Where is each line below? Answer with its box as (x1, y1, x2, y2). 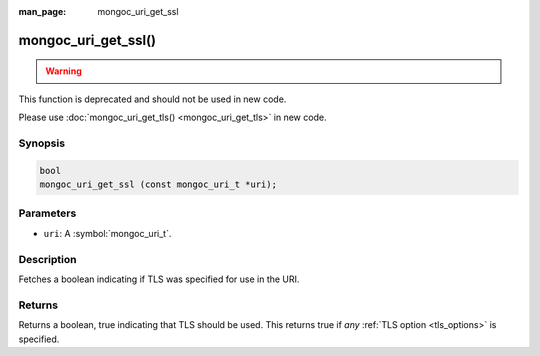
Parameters (18, 206, 77, 220)
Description (18, 252, 77, 266)
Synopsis (18, 136, 65, 150)
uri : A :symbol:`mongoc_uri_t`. (43, 227, 172, 239)
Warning (45, 65, 82, 77)
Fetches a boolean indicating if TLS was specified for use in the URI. (18, 273, 300, 285)
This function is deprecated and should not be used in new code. (18, 93, 287, 105)
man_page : (18, 6, 67, 17)
